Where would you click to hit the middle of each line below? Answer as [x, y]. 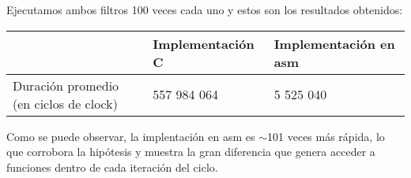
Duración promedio [66, 85]
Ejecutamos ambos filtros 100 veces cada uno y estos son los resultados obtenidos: [205, 9]
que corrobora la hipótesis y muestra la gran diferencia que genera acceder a [191, 152]
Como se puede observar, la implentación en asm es [131, 136]
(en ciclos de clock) [65, 103]
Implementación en [334, 43]
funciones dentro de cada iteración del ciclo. [112, 167]
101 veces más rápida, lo [326, 136]
